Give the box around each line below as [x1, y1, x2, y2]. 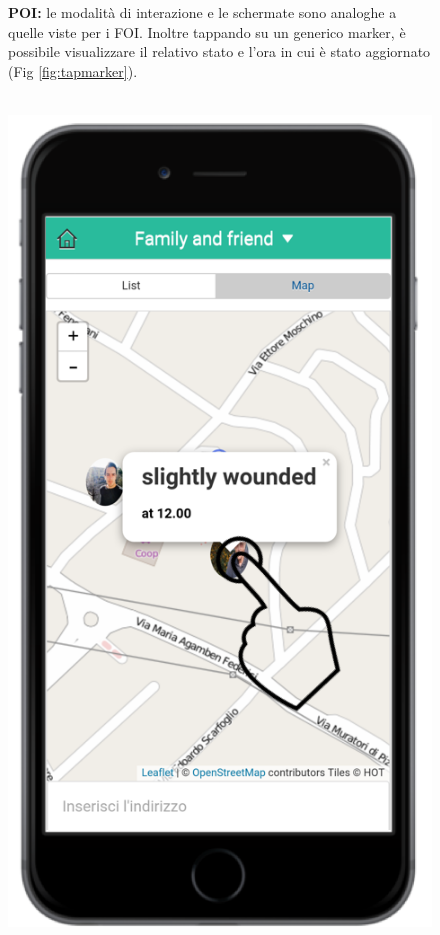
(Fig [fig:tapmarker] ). [8, 60, 138, 81]
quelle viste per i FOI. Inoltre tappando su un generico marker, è [8, 21, 406, 42]
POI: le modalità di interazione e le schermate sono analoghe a [8, 2, 397, 22]
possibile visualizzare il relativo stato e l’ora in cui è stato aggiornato [8, 41, 431, 62]
